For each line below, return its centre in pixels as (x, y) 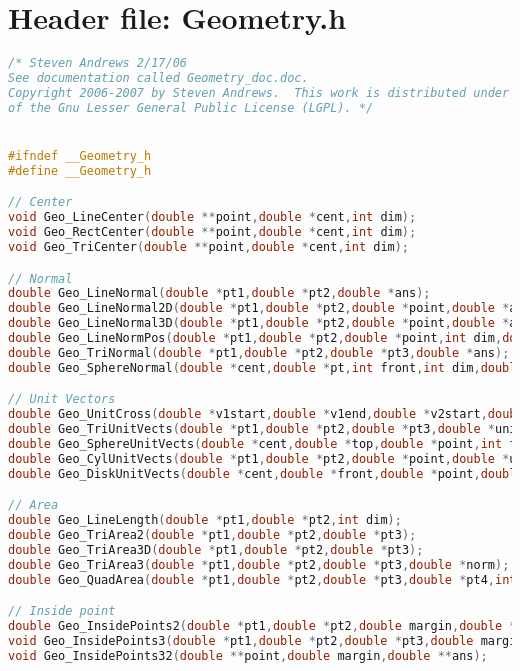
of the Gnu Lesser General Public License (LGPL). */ (191, 107)
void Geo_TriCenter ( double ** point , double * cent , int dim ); (209, 246)
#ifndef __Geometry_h (80, 155)
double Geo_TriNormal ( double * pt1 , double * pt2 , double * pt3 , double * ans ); (259, 352)
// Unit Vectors (62, 399)
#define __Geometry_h (80, 170)
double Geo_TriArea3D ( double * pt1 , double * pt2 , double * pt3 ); (216, 549)
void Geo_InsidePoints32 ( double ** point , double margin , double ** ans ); (248, 655)
